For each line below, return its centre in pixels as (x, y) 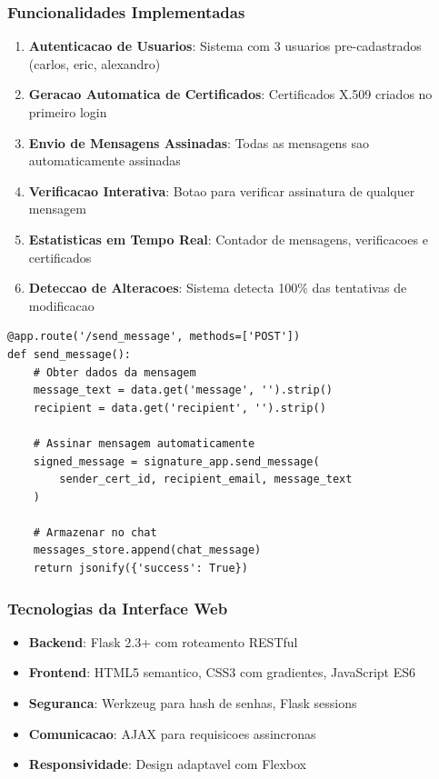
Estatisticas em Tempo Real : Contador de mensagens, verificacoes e (228, 239)
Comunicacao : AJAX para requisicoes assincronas (172, 733)
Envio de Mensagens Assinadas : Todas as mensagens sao (199, 142)
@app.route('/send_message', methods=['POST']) (154, 337)
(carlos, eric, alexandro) (95, 63)
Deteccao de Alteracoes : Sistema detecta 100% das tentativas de (218, 288)
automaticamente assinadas (105, 160)
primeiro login (68, 112)
